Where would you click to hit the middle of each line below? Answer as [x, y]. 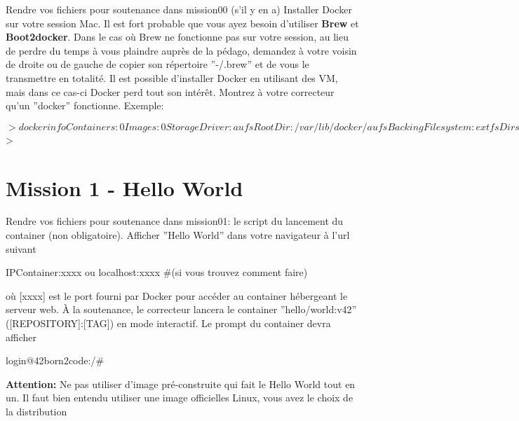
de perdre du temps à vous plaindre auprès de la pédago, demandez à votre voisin [181, 50]
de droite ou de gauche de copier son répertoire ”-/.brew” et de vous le [157, 64]
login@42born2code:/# [55, 360]
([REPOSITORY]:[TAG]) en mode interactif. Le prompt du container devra [168, 323]
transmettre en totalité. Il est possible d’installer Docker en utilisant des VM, [172, 77]
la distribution [36, 411]
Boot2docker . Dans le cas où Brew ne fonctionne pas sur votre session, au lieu [177, 37]
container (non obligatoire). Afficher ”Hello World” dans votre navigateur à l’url [178, 235]
